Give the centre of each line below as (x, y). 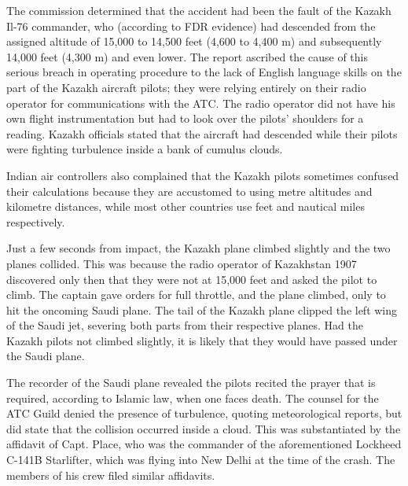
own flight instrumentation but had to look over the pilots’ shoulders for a (185, 118)
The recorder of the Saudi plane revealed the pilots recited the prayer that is (191, 383)
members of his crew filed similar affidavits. (111, 475)
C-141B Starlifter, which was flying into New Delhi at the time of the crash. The (201, 460)
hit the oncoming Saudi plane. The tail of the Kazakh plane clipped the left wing (202, 309)
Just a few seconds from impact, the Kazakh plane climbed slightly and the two (198, 248)
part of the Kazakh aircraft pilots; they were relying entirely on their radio (186, 87)
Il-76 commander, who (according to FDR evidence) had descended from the (191, 26)
